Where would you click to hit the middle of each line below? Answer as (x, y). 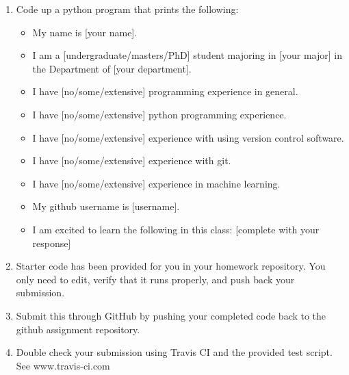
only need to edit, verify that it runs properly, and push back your (155, 279)
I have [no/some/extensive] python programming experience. (159, 114)
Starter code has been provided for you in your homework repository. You (171, 266)
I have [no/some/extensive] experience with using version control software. (188, 137)
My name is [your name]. (85, 32)
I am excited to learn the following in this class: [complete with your (176, 229)
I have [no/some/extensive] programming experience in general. (165, 91)
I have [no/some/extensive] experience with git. (132, 160)
